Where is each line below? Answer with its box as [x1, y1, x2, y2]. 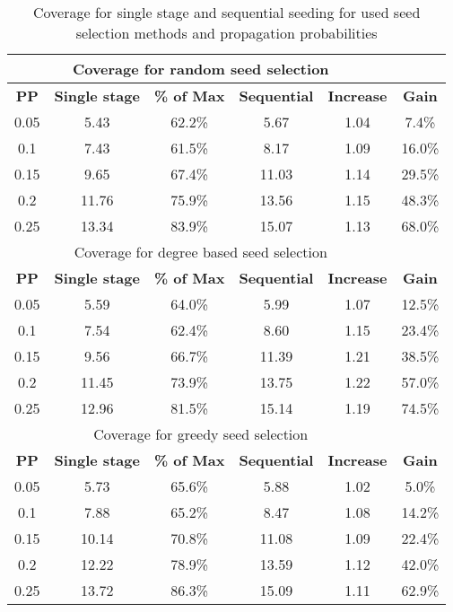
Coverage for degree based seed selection [74, 241, 327, 262]
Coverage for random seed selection [72, 58, 329, 79]
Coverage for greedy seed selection [93, 424, 309, 444]
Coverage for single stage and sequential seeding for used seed [33, 2, 421, 22]
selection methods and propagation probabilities [75, 22, 378, 43]
